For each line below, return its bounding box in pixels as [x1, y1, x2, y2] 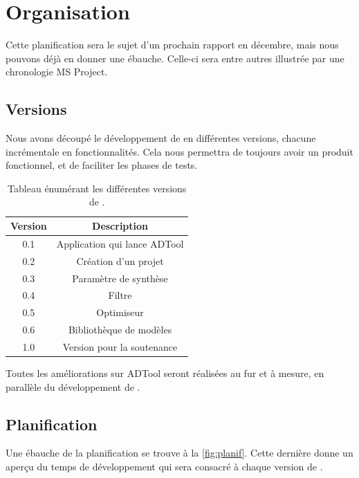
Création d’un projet [76, 253, 164, 268]
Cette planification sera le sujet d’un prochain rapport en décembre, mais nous [6, 37, 339, 52]
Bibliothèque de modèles [68, 322, 172, 337]
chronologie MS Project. [6, 64, 108, 79]
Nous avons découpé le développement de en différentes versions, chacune [6, 131, 316, 145]
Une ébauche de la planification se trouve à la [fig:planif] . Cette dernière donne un [6, 445, 353, 460]
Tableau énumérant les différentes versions [8, 181, 187, 195]
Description [92, 219, 149, 233]
